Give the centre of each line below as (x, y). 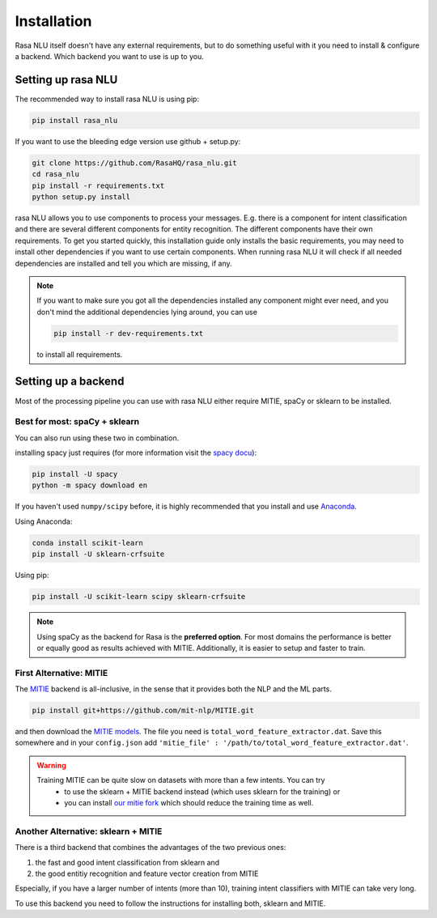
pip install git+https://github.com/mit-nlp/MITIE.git (143, 711)
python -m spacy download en (90, 485)
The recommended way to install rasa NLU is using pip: (107, 99)
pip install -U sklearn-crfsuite (98, 554)
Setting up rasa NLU (66, 80)
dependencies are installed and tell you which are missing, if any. (123, 263)
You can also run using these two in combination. (97, 438)
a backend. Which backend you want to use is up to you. (109, 56)
